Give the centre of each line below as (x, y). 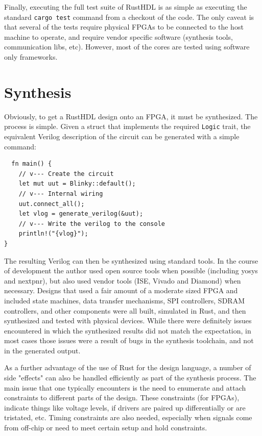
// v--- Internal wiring (61, 194)
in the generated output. (42, 350)
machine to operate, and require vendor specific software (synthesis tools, (118, 36)
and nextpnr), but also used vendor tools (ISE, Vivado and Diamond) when (123, 280)
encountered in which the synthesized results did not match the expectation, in (128, 330)
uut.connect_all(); (52, 204)
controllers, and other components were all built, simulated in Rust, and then (125, 310)
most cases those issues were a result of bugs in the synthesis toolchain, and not (129, 340)
